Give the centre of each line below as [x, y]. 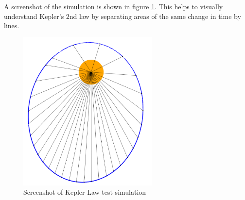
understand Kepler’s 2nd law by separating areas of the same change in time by [122, 16]
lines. [12, 25]
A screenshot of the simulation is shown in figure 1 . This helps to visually [114, 6]
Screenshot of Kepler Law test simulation [85, 192]
